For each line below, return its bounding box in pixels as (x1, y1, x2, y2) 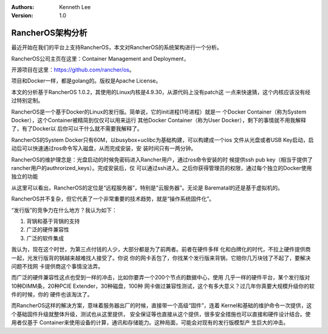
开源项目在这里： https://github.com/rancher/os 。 (11, 66, 135, 73)
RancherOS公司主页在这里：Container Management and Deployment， (11, 55, 190, 62)
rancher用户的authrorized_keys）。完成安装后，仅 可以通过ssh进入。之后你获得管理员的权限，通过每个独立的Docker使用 (11, 164, 312, 171)
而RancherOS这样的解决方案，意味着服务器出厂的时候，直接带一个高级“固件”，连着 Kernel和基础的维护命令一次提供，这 (11, 302, 312, 309)
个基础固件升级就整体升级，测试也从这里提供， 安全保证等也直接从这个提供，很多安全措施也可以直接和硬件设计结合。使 (11, 310, 311, 318)
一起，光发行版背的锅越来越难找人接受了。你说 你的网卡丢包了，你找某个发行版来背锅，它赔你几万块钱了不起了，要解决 (11, 254, 311, 261)
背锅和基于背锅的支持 (26, 217, 80, 225)
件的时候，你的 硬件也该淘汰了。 (11, 291, 93, 298)
